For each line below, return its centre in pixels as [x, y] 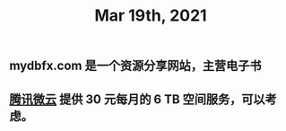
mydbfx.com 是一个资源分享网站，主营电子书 [135, 66]
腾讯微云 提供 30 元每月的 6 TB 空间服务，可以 [138, 99]
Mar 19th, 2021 [151, 16]
